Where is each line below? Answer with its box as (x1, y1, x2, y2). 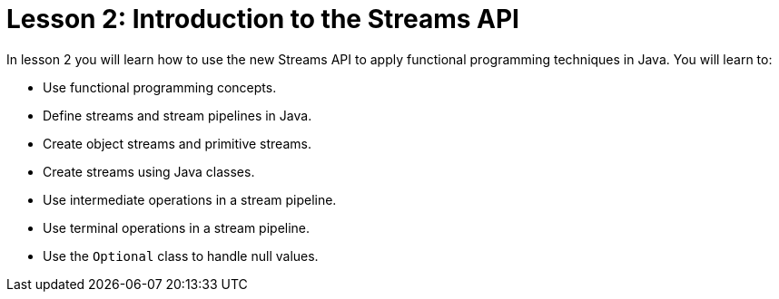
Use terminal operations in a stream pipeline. (43, 219, 311, 236)
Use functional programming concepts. (43, 79, 277, 95)
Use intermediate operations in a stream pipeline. (43, 191, 337, 207)
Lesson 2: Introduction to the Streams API (6, 4, 519, 34)
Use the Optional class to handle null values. (43, 247, 319, 264)
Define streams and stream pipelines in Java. (43, 107, 312, 123)
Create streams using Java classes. (43, 163, 255, 179)
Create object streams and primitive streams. (43, 135, 311, 151)
